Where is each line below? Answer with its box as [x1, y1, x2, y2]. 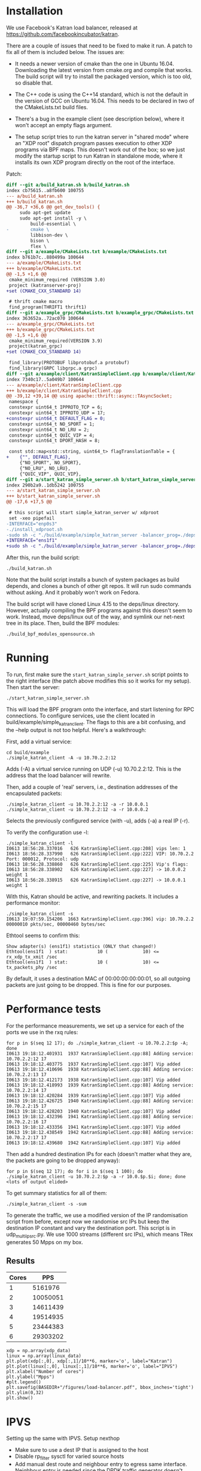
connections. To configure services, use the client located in [6, 712, 156, 719]
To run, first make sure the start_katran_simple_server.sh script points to [6, 671, 189, 679]
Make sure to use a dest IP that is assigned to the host [14, 1446, 149, 1454]
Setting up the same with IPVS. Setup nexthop [6, 1435, 120, 1442]
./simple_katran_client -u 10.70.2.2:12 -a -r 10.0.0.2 [6, 806, 148, 812]
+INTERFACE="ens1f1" [6, 538, 58, 544]
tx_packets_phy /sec [6, 964, 58, 970]
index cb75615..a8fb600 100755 [6, 187, 84, 193]
